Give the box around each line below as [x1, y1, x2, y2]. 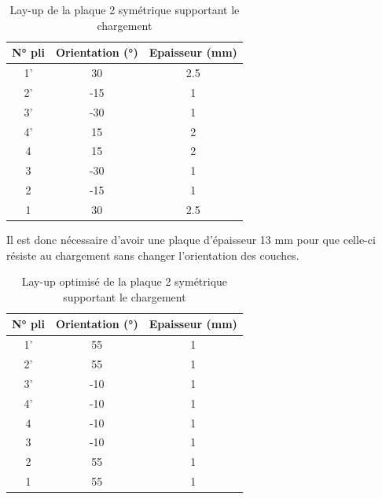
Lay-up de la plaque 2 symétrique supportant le [9, 2, 240, 17]
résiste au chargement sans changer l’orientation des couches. [6, 246, 299, 263]
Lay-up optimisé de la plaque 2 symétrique [21, 273, 228, 290]
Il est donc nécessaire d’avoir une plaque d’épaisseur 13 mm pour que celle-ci [6, 231, 376, 248]
